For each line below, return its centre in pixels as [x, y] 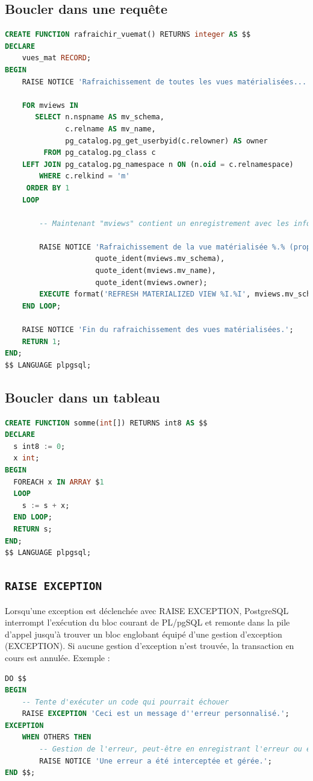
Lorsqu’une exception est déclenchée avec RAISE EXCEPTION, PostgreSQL [147, 610]
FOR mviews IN [50, 105]
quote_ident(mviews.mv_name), [156, 271]
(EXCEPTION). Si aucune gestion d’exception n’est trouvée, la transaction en [150, 646]
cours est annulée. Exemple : [57, 657]
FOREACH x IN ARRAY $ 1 [59, 482]
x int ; [26, 458]
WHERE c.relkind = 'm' [85, 176]
